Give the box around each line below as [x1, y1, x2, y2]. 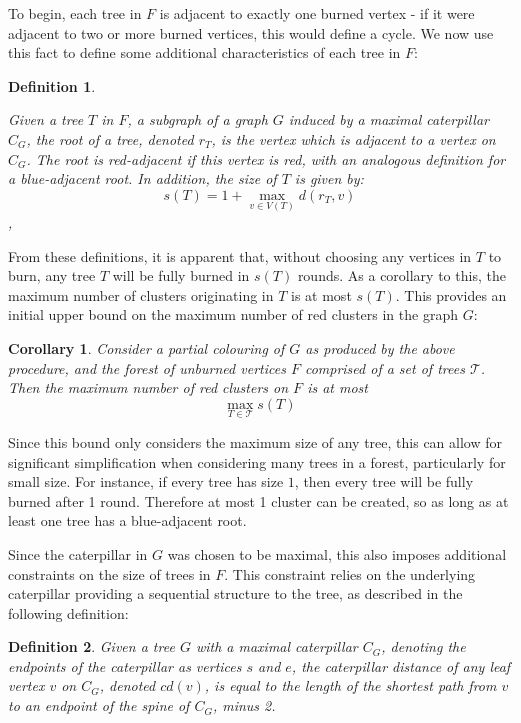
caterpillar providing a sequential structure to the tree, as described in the [8, 583, 463, 604]
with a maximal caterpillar [195, 636, 358, 657]
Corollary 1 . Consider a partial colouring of [8, 337, 285, 358]
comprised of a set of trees [304, 357, 465, 378]
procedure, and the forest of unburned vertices [8, 357, 286, 378]
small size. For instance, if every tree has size [8, 471, 284, 492]
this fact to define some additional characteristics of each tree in [8, 42, 401, 63]
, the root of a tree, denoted [26, 128, 194, 149]
